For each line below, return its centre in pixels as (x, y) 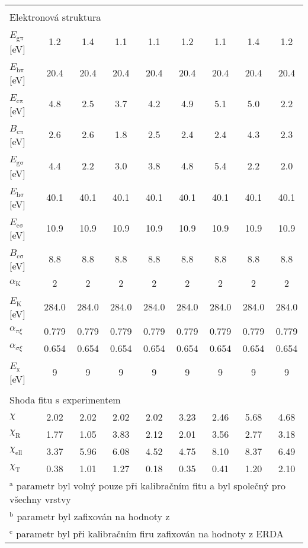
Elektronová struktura (55, 17)
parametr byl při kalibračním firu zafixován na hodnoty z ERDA (150, 533)
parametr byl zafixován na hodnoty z (93, 516)
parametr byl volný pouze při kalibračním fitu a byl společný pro (151, 485)
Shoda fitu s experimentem (65, 399)
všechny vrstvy (40, 499)
